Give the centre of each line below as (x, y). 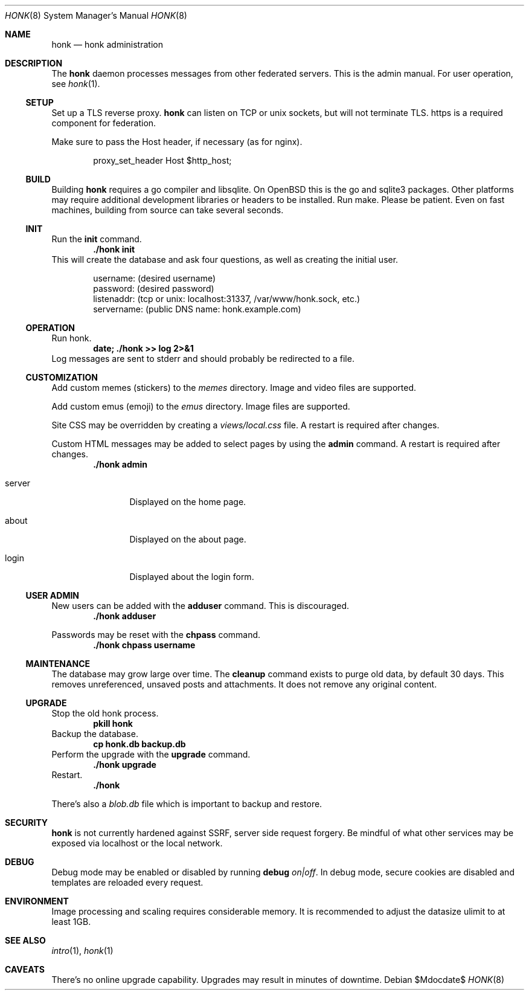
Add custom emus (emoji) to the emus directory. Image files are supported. (201, 406)
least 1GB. (71, 922)
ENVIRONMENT (37, 901)
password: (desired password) (154, 288)
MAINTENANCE (58, 664)
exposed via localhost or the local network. (137, 843)
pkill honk (113, 723)
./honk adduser (125, 616)
